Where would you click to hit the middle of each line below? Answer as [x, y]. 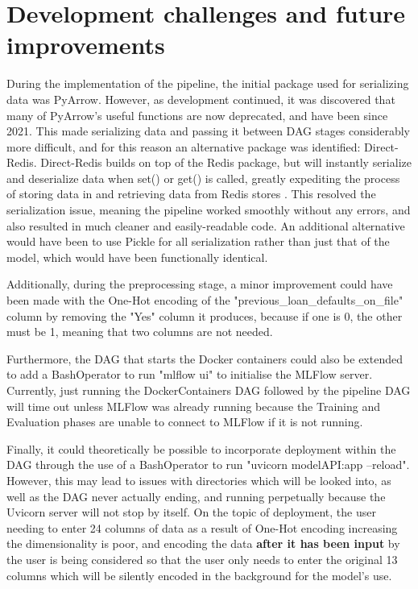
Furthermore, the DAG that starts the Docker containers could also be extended [205, 358]
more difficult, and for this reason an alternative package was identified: [184, 146]
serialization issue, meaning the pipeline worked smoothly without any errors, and [209, 210]
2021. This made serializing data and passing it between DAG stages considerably [208, 131]
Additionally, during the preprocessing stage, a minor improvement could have [200, 284]
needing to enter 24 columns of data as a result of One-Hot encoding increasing [202, 527]
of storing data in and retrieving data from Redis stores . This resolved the [191, 194]
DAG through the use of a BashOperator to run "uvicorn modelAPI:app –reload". [208, 465]
